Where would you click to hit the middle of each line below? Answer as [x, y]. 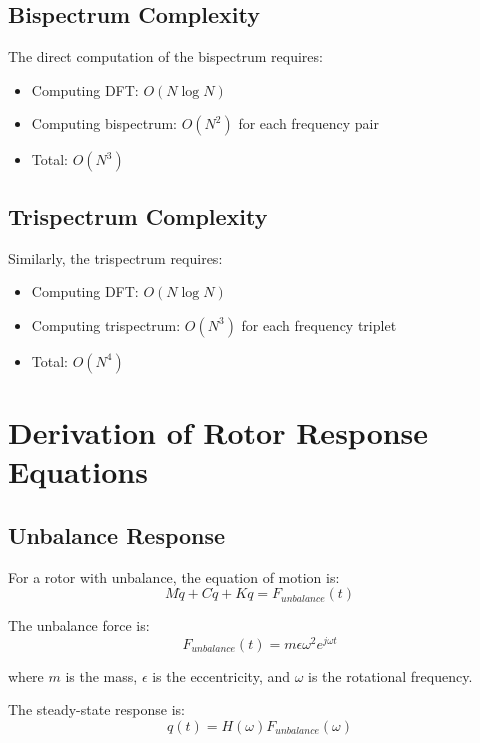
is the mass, [101, 675]
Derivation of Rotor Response [218, 431]
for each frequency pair [308, 123]
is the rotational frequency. [390, 675]
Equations [78, 471]
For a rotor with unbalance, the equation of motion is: [174, 576]
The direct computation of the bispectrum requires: [165, 56]
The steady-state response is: [96, 709]
